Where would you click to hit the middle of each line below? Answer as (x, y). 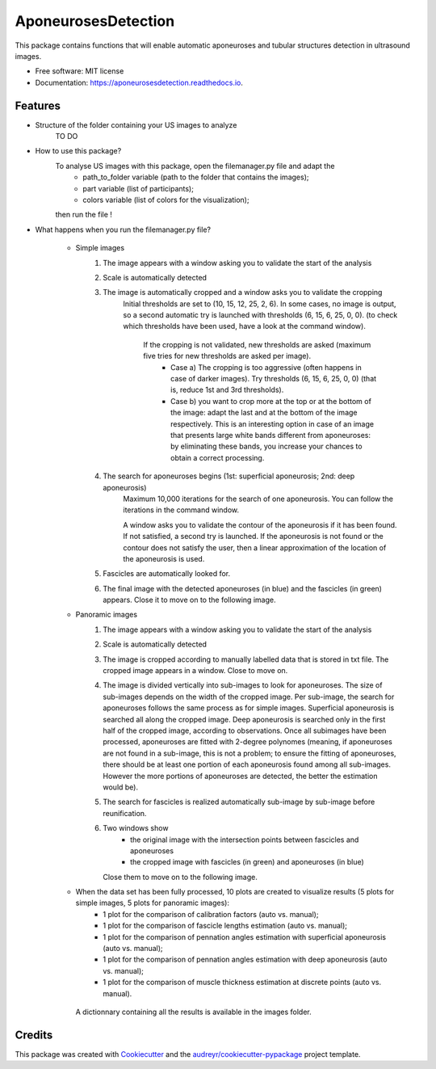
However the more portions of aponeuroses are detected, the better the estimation (240, 776)
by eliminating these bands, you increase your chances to (266, 446)
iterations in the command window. (181, 510)
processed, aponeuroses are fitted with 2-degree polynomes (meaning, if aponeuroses (248, 742)
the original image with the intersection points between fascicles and (245, 840)
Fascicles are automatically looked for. (166, 574)
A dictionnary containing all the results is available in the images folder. (194, 1012)
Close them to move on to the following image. (180, 877)
